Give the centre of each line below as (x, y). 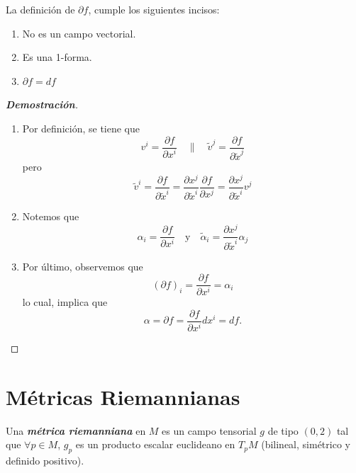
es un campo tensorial (209, 430)
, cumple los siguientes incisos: (154, 9)
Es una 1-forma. (57, 57)
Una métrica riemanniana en (76, 430)
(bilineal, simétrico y (306, 444)
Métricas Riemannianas (123, 396)
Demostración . (42, 104)
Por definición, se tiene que (81, 128)
